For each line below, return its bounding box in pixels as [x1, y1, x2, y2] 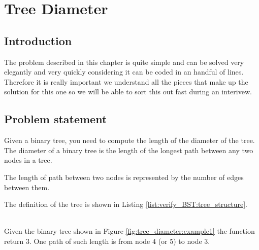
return [4, 235, 24, 246]
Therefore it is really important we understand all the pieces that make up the [4, 76, 248, 87]
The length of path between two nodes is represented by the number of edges [4, 171, 244, 182]
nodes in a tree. [4, 155, 52, 165]
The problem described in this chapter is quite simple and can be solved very [4, 56, 244, 67]
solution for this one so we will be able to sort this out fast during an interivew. [4, 86, 252, 97]
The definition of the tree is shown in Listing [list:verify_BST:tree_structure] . [4, 199, 247, 209]
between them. [4, 182, 50, 192]
